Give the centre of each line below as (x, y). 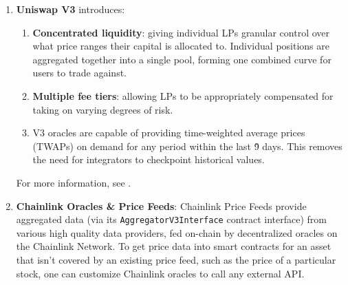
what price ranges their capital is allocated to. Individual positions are (181, 46)
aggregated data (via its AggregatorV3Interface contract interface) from (171, 219)
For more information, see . (74, 182)
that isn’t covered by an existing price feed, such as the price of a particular (176, 259)
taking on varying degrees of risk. (103, 109)
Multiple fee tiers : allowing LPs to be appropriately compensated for (183, 95)
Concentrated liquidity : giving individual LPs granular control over (181, 32)
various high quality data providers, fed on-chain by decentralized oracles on (177, 232)
